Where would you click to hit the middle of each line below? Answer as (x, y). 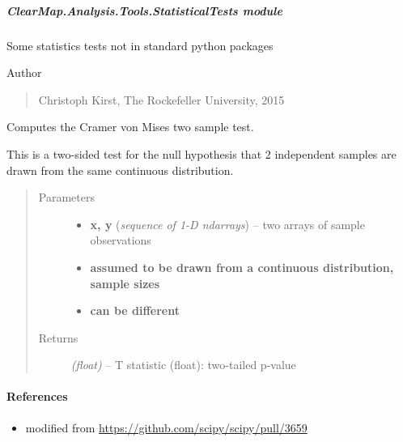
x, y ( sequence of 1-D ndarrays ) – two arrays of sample (227, 224)
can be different (135, 310)
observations (121, 240)
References (37, 396)
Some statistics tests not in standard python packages (140, 45)
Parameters (66, 197)
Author (24, 72)
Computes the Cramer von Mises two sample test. (130, 127)
